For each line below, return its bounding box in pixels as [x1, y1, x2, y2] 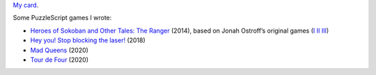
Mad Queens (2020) [30, 46, 88, 54]
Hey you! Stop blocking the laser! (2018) [30, 36, 146, 44]
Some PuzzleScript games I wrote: [13, 14, 112, 22]
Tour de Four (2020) [30, 56, 89, 64]
